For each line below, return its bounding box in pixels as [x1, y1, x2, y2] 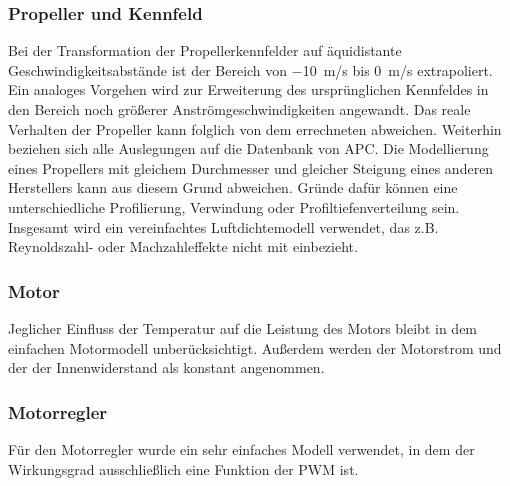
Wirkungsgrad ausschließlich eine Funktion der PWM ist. [8, 458, 359, 479]
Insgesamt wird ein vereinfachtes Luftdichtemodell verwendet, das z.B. [8, 216, 439, 237]
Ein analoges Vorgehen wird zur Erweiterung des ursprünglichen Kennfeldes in [8, 79, 489, 100]
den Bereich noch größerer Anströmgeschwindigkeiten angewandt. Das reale [8, 99, 471, 119]
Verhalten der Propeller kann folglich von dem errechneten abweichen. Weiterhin [8, 118, 502, 139]
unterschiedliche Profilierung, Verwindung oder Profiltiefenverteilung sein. [8, 196, 460, 217]
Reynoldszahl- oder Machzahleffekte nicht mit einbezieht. [8, 236, 358, 257]
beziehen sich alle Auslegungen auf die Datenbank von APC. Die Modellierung [8, 138, 489, 159]
